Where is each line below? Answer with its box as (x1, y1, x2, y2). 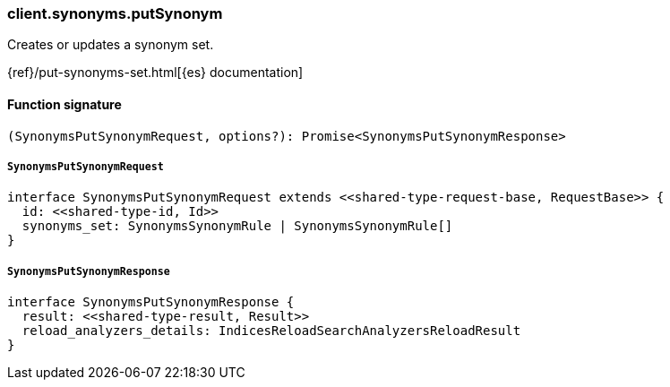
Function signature (7, 96, 122, 112)
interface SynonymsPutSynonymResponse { (7, 295, 295, 310)
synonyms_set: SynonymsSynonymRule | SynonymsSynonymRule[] (21, 219, 453, 234)
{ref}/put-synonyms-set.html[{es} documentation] (7, 64, 304, 81)
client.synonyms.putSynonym (7, 4, 223, 22)
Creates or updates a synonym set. (7, 37, 214, 53)
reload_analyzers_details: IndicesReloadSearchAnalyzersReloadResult (21, 323, 521, 339)
